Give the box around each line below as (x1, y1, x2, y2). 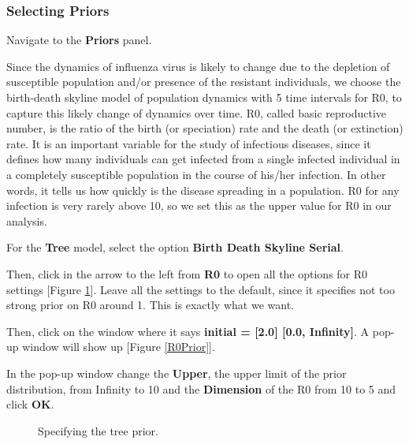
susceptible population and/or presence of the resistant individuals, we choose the (6, 73, 401, 90)
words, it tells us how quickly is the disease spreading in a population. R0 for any (6, 181, 400, 198)
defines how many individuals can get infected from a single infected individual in (6, 151, 400, 167)
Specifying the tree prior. (38, 422, 158, 438)
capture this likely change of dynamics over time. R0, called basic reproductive (6, 104, 387, 121)
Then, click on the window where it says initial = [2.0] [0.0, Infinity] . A (6, 323, 370, 339)
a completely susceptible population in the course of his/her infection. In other (6, 166, 386, 182)
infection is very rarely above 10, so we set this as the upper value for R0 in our (6, 197, 392, 214)
